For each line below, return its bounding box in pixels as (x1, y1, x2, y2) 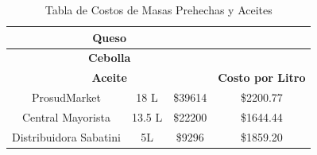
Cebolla (88, 49, 131, 66)
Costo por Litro (218, 69, 306, 86)
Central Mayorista (21, 108, 110, 125)
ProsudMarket (31, 89, 101, 106)
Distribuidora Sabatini (12, 128, 121, 145)
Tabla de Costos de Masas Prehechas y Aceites (44, 2, 273, 17)
